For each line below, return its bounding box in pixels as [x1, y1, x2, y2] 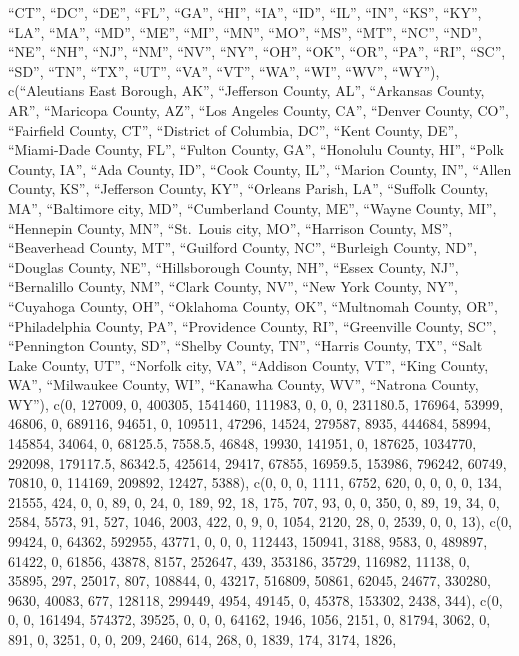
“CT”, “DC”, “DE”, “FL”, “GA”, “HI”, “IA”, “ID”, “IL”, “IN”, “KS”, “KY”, [8, 2, 482, 22]
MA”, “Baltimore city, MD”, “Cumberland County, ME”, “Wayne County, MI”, [8, 197, 497, 218]
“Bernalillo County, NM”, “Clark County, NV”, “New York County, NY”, [8, 276, 458, 297]
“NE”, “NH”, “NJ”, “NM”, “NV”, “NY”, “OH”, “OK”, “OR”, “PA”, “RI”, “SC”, [8, 41, 506, 62]
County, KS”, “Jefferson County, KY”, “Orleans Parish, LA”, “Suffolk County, [8, 178, 489, 199]
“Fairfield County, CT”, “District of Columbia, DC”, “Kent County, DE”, [8, 119, 458, 140]
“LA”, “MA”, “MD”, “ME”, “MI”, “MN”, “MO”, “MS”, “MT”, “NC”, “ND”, [8, 21, 482, 42]
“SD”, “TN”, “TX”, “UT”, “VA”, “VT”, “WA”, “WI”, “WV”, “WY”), [8, 60, 440, 81]
